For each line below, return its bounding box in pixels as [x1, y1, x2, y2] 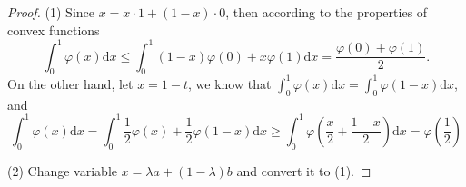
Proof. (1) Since [7, 3, 94, 21]
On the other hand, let [7, 74, 134, 93]
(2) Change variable [7, 161, 117, 180]
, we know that [188, 74, 272, 93]
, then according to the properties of [225, 3, 428, 21]
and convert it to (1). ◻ [236, 161, 372, 180]
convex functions [7, 20, 100, 39]
